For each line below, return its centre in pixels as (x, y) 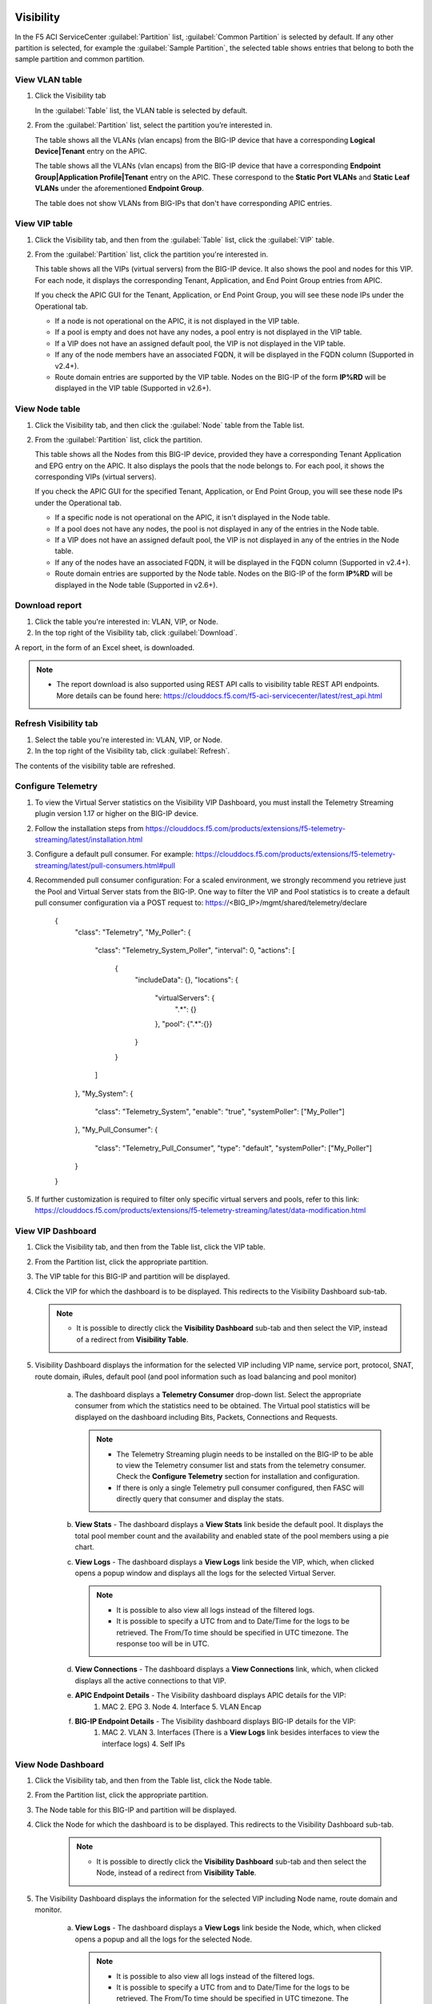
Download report (48, 605)
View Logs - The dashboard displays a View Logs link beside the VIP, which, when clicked (224, 1562)
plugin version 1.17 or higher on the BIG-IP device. (117, 814)
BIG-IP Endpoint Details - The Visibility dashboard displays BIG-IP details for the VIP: (215, 1721)
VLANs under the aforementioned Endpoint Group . (119, 188)
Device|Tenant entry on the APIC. (91, 151)
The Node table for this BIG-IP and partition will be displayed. (136, 1810)
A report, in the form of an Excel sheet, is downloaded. (105, 647)
